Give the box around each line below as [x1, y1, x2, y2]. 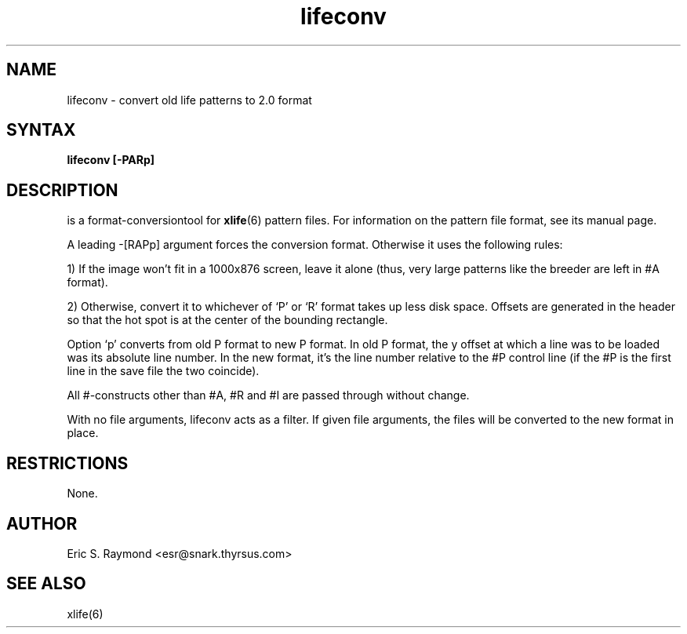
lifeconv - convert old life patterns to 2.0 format [67, 93, 312, 107]
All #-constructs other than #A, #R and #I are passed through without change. [67, 388, 470, 403]
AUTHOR [6, 513, 78, 534]
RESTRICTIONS [6, 453, 129, 473]
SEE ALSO [6, 574, 86, 594]
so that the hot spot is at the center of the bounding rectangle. [67, 313, 388, 327]
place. [67, 426, 99, 440]
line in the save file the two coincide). [67, 364, 260, 378]
